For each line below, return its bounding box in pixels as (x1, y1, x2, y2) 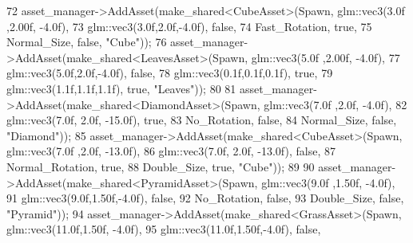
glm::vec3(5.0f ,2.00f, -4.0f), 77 (251, 49, 400, 65)
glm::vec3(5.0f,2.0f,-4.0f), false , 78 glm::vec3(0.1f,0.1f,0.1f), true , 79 (6, 65, 333, 81)
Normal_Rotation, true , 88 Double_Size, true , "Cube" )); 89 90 (6, 158, 315, 174)
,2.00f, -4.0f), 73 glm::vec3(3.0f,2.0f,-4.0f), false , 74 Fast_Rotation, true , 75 (6, 18, 372, 34)
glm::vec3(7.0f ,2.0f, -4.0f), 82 (264, 96, 407, 112)
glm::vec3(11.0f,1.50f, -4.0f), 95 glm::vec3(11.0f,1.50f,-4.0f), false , (6, 221, 321, 237)
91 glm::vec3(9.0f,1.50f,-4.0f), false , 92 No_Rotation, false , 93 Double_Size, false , (6, 190, 404, 206)
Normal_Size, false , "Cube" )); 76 (6, 33, 167, 50)
